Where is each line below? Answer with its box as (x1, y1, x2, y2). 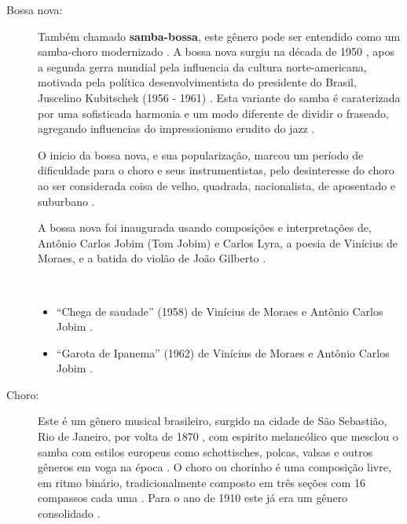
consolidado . (38, 505, 101, 522)
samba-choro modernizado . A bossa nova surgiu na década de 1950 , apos (38, 43, 394, 60)
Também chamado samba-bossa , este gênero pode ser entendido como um (38, 27, 401, 44)
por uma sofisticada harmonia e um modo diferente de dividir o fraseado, (38, 104, 389, 121)
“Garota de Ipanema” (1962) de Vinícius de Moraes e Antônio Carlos (56, 344, 390, 361)
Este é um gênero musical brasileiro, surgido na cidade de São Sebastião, (38, 412, 387, 429)
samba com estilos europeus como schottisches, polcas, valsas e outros (38, 443, 373, 460)
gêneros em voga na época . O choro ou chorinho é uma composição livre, (38, 459, 391, 475)
